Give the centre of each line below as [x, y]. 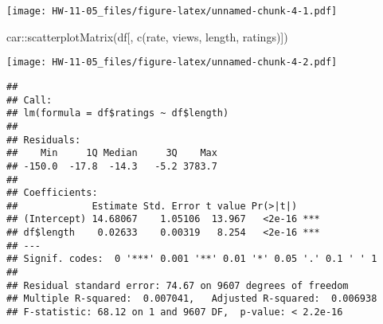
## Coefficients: [52, 193]
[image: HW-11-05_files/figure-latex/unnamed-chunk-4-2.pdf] [172, 62]
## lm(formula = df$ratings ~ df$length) [118, 113]
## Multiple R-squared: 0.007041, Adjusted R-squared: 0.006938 [192, 299]
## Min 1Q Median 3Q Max [112, 153]
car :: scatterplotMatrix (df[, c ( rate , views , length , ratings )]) [147, 36]
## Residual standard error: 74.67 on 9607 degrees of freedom [178, 285]
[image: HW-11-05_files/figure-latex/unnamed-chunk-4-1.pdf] [172, 11]
